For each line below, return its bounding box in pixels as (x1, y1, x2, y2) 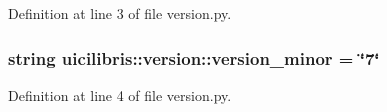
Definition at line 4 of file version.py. (8, 84, 232, 105)
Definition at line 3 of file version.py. (8, 3, 232, 23)
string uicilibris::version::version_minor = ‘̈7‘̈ (8, 45, 380, 70)
